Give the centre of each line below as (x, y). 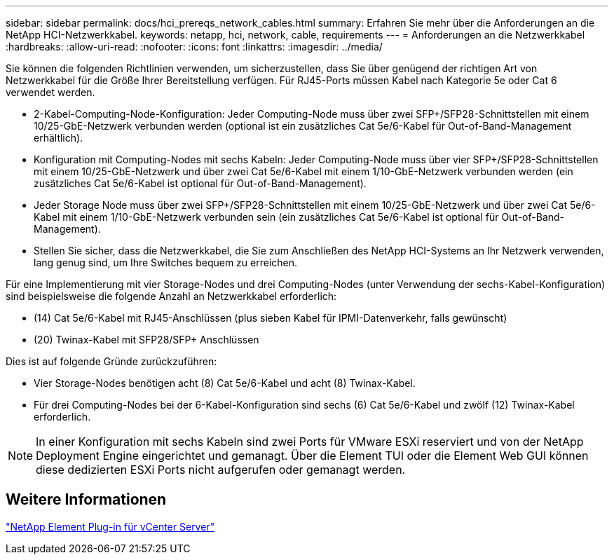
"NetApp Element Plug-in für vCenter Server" (110, 526)
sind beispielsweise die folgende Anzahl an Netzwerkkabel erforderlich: (171, 296)
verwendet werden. (50, 92)
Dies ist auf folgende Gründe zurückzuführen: (111, 361)
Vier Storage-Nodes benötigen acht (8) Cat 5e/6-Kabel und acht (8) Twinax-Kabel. (225, 383)
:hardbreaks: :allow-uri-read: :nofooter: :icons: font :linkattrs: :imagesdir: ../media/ (194, 47)
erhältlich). (59, 138)
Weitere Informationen (86, 500)
